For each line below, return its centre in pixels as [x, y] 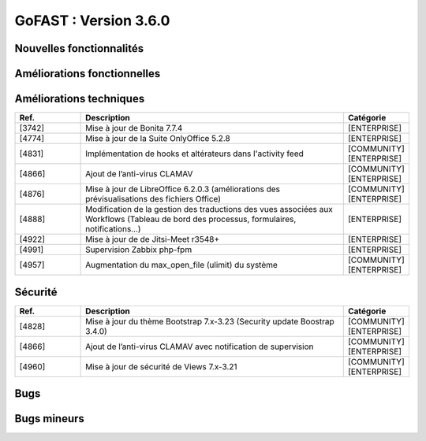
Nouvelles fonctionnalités [79, 48]
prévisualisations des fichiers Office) [153, 199]
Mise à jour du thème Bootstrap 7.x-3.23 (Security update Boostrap [210, 321]
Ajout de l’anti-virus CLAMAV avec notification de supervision [200, 346]
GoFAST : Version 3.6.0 [92, 20]
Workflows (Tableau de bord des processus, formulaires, [191, 219]
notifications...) [113, 229]
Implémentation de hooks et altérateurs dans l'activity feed [194, 154]
